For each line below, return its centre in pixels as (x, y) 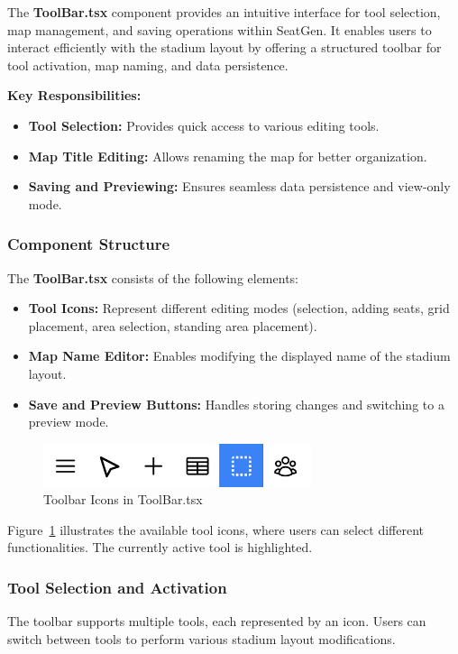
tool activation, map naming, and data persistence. (148, 64)
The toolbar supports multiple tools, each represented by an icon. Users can (217, 621)
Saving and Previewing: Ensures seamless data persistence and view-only (239, 186)
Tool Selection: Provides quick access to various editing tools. (204, 125)
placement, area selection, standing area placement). (173, 325)
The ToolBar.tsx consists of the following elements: (153, 277)
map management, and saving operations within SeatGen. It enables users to (220, 29)
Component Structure (89, 244)
